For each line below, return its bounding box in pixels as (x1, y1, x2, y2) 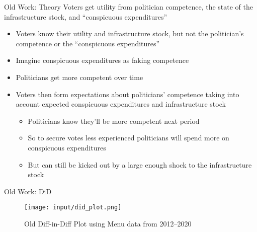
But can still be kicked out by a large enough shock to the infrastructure (28, 159, 252, 170)
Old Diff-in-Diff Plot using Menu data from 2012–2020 (24, 218, 192, 228)
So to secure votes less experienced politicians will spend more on (28, 132, 229, 143)
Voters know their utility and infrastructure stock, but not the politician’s (16, 28, 244, 39)
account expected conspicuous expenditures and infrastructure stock (16, 99, 226, 109)
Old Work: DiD (4, 186, 52, 196)
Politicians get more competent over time (16, 71, 143, 82)
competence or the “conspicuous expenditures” (16, 38, 160, 48)
